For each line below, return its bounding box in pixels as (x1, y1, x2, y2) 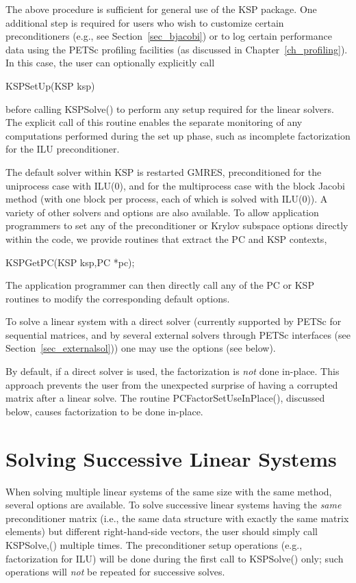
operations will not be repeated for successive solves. (5, 565, 225, 579)
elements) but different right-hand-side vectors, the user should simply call (5, 524, 318, 539)
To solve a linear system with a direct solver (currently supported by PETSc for (5, 314, 342, 328)
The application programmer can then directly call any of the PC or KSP (5, 278, 314, 292)
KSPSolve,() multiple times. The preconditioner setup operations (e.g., (5, 537, 303, 552)
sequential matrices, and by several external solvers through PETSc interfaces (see (5, 327, 351, 341)
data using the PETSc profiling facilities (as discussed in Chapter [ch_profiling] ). (5, 42, 348, 56)
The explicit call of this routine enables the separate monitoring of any (5, 115, 303, 129)
